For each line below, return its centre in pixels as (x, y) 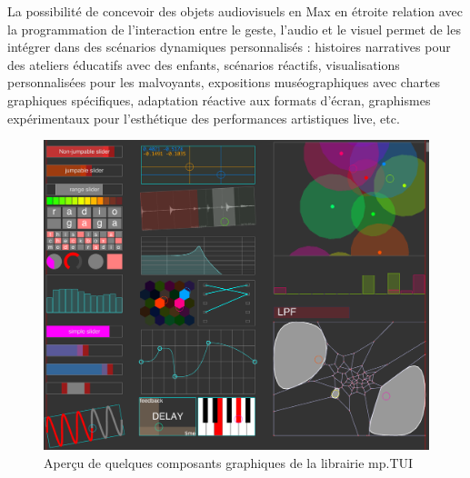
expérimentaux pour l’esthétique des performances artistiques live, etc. (204, 118)
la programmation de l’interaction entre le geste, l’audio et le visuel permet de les (234, 29)
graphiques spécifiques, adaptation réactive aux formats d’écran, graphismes (219, 100)
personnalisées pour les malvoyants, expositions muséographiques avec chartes (224, 82)
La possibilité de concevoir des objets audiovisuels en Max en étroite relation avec (235, 11)
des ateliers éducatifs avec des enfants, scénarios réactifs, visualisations (204, 64)
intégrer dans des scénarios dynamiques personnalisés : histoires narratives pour (229, 47)
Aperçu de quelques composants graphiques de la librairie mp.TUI (229, 462)
